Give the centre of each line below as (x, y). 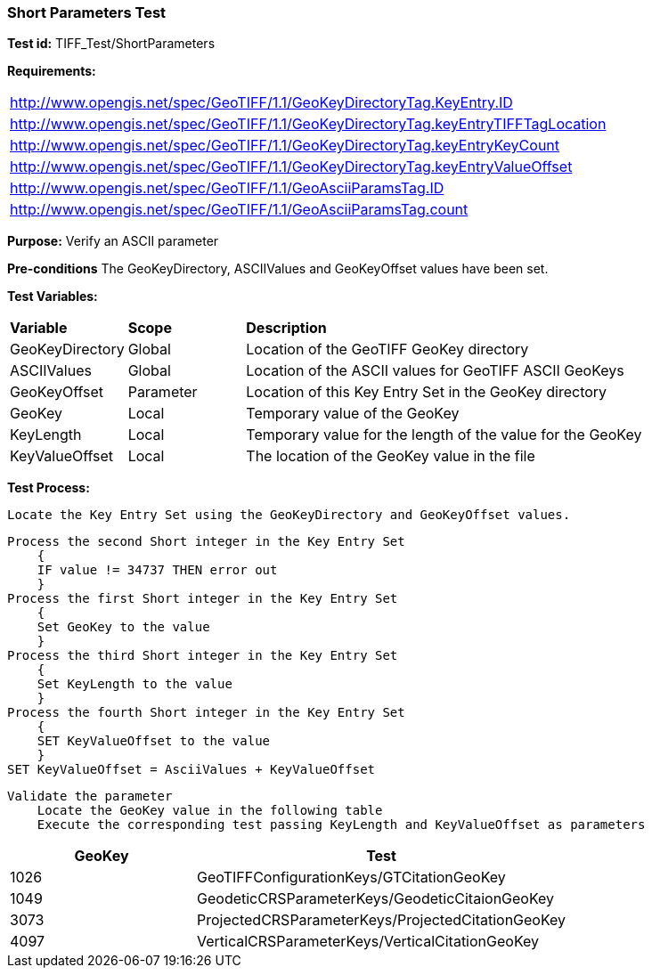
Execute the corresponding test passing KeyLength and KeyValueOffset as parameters (341, 825)
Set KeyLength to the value (134, 684)
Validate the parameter (90, 796)
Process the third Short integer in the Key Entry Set (203, 656)
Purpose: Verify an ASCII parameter (113, 241)
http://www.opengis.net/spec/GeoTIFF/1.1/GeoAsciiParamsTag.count (239, 210)
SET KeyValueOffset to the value (154, 741)
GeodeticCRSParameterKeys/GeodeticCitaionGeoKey (376, 899)
